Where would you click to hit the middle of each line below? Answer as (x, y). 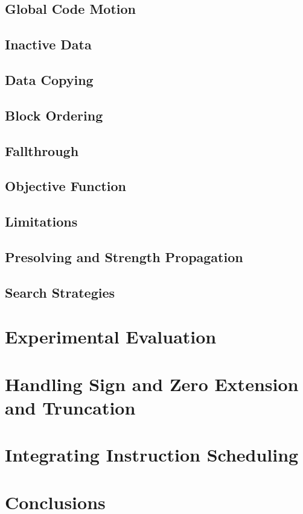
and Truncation (70, 407)
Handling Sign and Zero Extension (152, 384)
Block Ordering (54, 115)
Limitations (41, 221)
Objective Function (66, 186)
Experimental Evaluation (111, 337)
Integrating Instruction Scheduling (152, 455)
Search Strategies (60, 292)
